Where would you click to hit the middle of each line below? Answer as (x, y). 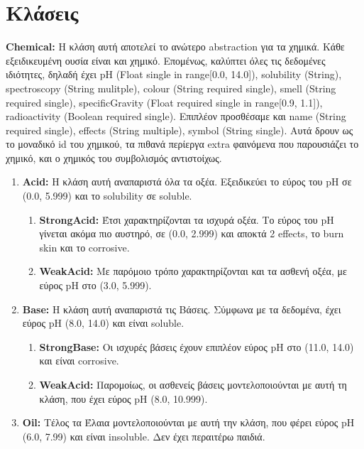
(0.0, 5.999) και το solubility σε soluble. (107, 196)
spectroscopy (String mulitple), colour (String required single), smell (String (171, 88)
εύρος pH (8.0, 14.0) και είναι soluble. (103, 323)
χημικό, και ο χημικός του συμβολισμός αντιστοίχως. (114, 157)
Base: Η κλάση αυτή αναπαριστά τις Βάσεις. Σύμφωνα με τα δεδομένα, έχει (182, 309)
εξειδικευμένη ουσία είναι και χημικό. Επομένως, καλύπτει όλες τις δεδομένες (166, 60)
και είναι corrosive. (79, 361)
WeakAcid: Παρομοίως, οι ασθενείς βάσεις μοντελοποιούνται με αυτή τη (193, 384)
